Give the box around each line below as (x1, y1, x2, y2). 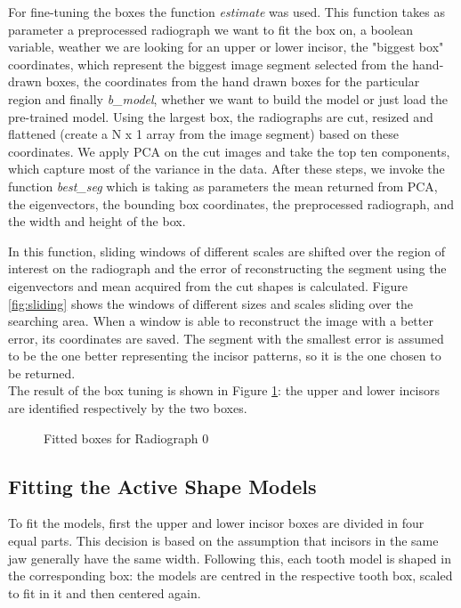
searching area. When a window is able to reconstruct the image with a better (8, 312, 433, 330)
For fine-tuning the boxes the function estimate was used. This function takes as (8, 3, 445, 20)
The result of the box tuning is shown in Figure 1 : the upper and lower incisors (8, 381, 440, 400)
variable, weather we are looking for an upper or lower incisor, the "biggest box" (8, 37, 444, 56)
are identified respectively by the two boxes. (8, 399, 247, 417)
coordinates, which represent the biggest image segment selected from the (8, 54, 408, 73)
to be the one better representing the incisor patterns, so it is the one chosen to (8, 346, 441, 365)
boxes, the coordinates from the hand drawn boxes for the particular (45, 72, 420, 91)
